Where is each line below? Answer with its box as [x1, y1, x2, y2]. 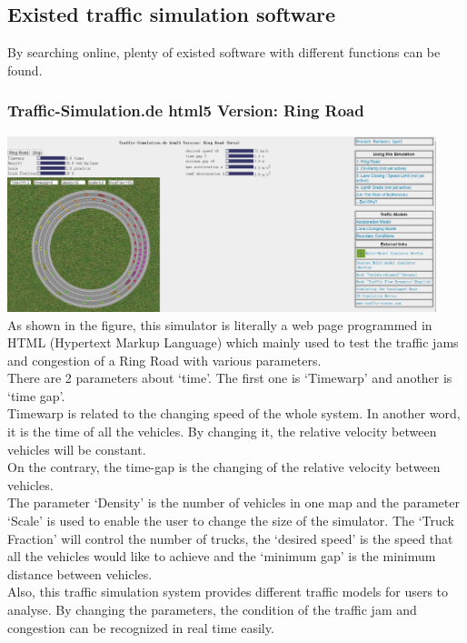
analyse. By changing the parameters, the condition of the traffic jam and [7, 600, 417, 618]
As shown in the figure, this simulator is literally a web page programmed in [7, 315, 432, 334]
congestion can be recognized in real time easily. [7, 618, 274, 637]
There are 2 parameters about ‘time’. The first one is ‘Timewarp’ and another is [7, 368, 452, 387]
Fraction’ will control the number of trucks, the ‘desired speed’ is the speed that [7, 528, 453, 548]
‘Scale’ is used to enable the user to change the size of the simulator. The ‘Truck [7, 511, 454, 530]
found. [7, 60, 43, 79]
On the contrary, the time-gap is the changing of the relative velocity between [7, 457, 441, 477]
